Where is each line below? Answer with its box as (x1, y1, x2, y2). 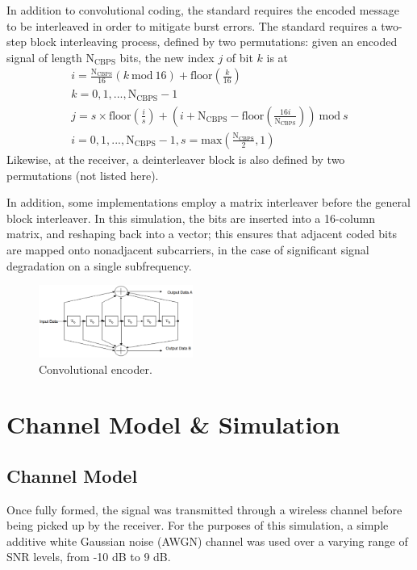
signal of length (6, 48, 82, 65)
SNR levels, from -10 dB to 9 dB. (6, 548, 171, 565)
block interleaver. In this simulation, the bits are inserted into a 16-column (6, 209, 376, 226)
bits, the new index (119, 48, 215, 65)
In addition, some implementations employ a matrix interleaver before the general (6, 194, 411, 211)
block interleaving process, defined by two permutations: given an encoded (30, 33, 398, 50)
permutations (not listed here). (6, 166, 159, 183)
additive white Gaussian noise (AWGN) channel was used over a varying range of (6, 532, 408, 549)
